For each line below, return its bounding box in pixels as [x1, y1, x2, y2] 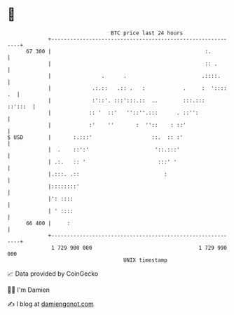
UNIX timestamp [123, 256, 168, 264]
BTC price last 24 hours [111, 29, 184, 36]
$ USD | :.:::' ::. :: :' [7, 133, 184, 141]
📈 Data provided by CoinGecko [7, 269, 99, 278]
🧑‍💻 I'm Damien [7, 286, 50, 294]
